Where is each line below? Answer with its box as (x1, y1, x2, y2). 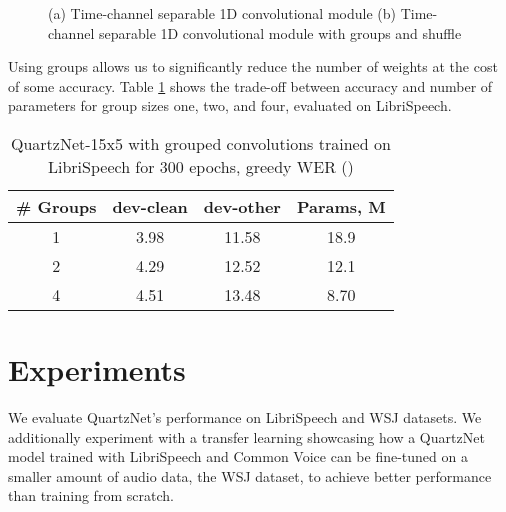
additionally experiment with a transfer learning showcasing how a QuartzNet (8, 426, 485, 447)
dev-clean (112, 194, 188, 218)
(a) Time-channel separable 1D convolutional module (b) (48, 3, 396, 23)
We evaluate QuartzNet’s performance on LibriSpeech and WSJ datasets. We (8, 407, 482, 428)
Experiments (8, 349, 186, 390)
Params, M (296, 194, 386, 218)
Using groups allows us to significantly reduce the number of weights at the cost (8, 56, 498, 77)
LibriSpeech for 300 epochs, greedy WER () (47, 154, 354, 178)
